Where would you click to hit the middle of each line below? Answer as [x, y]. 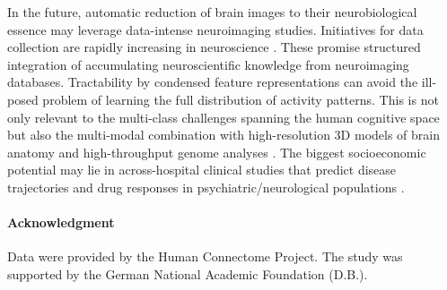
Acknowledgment [61, 222]
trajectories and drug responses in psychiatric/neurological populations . [206, 187]
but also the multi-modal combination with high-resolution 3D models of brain [223, 135]
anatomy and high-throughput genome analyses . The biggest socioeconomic [217, 152]
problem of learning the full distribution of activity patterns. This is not [241, 99]
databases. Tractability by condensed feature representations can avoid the [213, 82]
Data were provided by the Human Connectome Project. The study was [205, 256]
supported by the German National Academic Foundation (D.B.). [188, 273]
